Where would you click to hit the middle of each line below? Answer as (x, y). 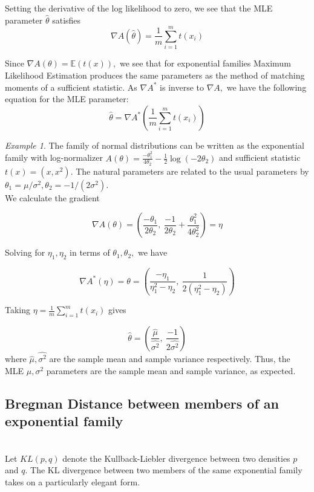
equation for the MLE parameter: (67, 99)
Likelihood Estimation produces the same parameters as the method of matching (155, 75)
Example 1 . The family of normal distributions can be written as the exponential (155, 145)
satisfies (67, 20)
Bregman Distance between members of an (142, 403)
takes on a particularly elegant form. (73, 481)
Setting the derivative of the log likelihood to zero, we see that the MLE (139, 8)
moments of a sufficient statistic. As (71, 87)
